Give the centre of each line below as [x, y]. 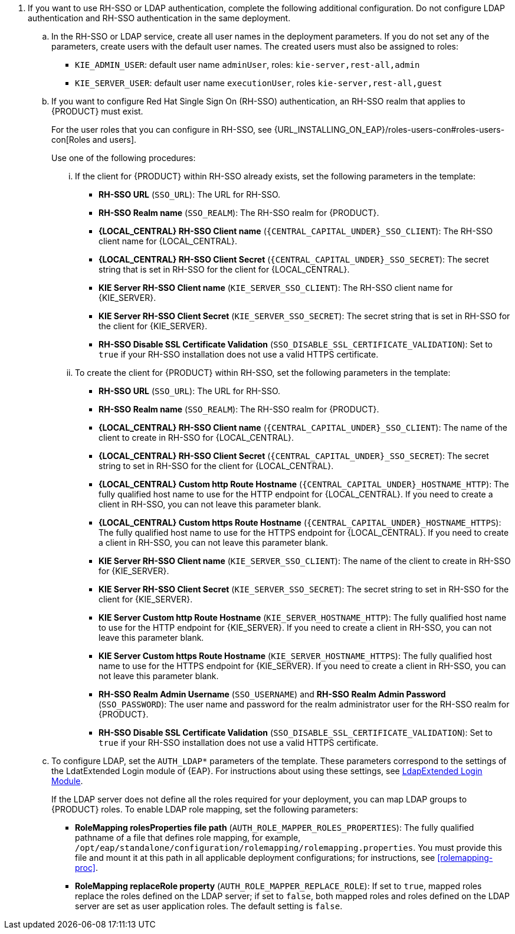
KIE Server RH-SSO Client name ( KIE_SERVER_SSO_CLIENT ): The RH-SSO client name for [276, 288]
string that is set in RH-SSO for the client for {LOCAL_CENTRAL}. [224, 269]
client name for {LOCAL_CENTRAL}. [168, 241]
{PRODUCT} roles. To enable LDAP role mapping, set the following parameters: [205, 809]
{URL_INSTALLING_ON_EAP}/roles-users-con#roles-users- [389, 130]
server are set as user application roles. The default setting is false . [209, 906]
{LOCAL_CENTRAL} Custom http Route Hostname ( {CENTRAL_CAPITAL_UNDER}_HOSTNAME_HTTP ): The [304, 484]
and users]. [114, 140]
